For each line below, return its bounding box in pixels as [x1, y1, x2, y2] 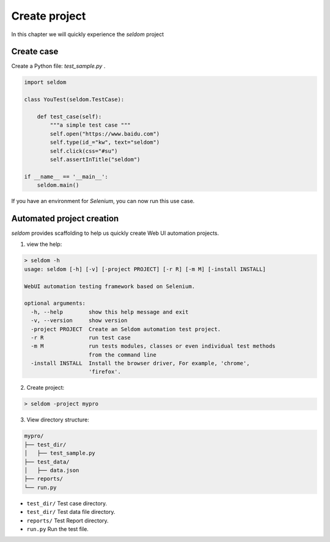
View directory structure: [26, 416, 90, 423]
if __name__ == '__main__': [24, 173, 108, 180]
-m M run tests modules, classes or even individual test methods [31, 343, 276, 350]
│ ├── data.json [24, 467, 79, 473]
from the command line [89, 351, 157, 358]
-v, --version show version [31, 317, 128, 324]
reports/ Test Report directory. [26, 517, 109, 524]
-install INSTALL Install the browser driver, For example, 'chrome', [31, 360, 250, 367]
